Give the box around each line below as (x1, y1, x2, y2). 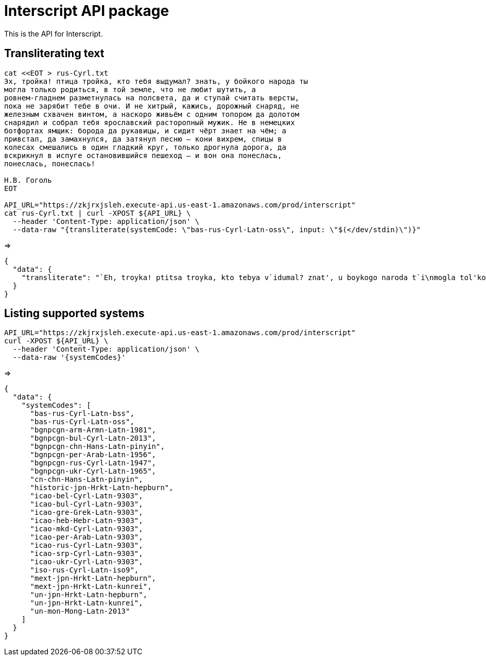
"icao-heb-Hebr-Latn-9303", (30, 516, 143, 525)
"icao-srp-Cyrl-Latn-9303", (30, 549, 143, 558)
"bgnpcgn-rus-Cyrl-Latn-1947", (30, 459, 157, 467)
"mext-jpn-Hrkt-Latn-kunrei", (30, 582, 152, 591)
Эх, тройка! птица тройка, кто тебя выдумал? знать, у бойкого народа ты (4, 77, 308, 85)
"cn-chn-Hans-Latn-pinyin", (30, 475, 143, 484)
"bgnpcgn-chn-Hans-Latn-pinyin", (30, 442, 165, 451)
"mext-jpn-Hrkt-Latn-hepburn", (30, 574, 157, 583)
